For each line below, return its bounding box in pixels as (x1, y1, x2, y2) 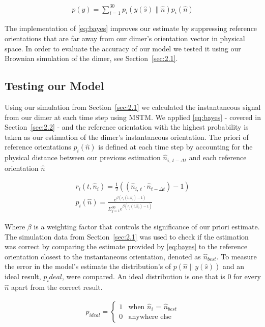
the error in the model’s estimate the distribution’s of (5, 261, 171, 272)
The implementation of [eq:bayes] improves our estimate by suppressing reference (5, 23, 257, 34)
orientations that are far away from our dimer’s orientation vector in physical (5, 33, 245, 43)
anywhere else (128, 313, 171, 321)
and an (223, 261, 245, 272)
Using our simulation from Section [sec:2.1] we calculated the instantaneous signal (5, 101, 261, 112)
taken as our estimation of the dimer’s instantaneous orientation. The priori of (5, 131, 249, 142)
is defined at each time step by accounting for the (98, 141, 253, 152)
